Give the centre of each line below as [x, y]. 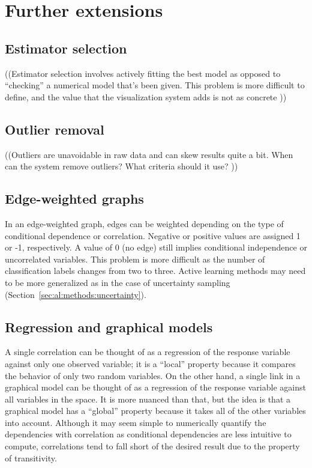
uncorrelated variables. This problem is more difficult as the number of [135, 259]
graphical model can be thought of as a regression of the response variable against [155, 387]
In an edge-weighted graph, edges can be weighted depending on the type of [144, 223]
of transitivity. [31, 457]
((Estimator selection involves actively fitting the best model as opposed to [143, 73]
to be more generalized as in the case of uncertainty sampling [118, 282]
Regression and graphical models [109, 327]
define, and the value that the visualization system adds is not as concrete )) [146, 96]
